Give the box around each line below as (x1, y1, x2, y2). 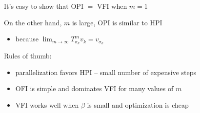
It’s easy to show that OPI (4, 1, 83, 11)
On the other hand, (4, 17, 62, 27)
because (15, 34, 39, 44)
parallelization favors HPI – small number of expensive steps (15, 67, 196, 77)
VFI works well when (15, 99, 79, 110)
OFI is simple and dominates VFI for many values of (15, 83, 174, 94)
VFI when (97, 1, 127, 11)
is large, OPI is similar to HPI (72, 17, 162, 27)
